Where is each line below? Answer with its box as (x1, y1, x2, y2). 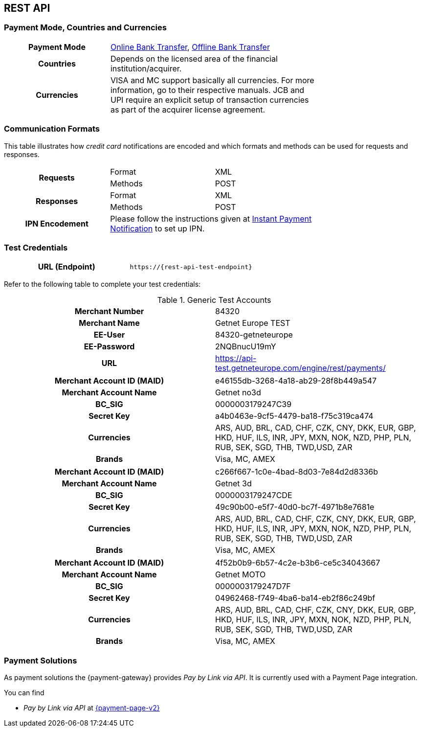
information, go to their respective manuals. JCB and (110, 85, 305, 95)
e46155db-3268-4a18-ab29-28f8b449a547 (215, 376, 377, 386)
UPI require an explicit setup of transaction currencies (110, 94, 309, 105)
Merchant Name (79, 318, 140, 328)
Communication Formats (4, 124, 100, 134)
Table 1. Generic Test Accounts (157, 295, 271, 305)
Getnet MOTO (215, 570, 266, 580)
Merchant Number (74, 306, 144, 317)
